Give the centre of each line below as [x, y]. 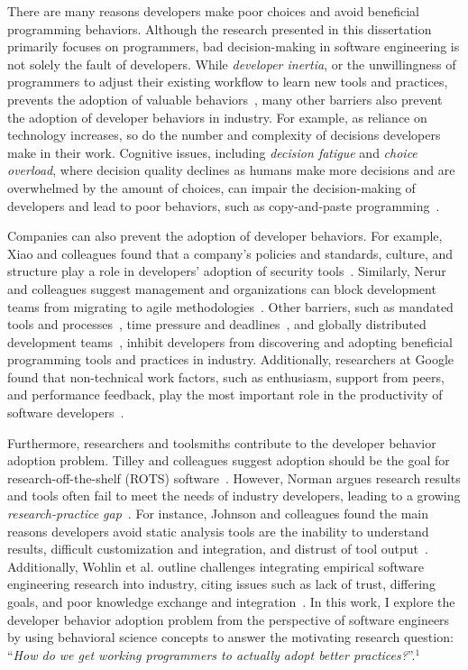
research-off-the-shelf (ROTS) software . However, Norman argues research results [234, 477]
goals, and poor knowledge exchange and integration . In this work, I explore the [231, 601]
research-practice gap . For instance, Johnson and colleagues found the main [218, 514]
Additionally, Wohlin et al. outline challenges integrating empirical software [216, 566]
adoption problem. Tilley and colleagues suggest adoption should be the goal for [229, 460]
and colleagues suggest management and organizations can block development [222, 288]
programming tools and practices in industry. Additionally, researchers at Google [231, 359]
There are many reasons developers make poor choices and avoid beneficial [214, 11]
